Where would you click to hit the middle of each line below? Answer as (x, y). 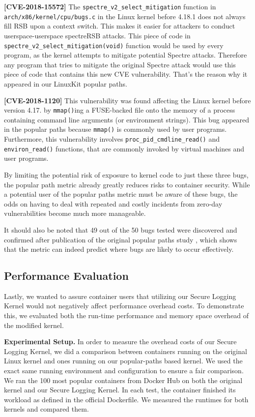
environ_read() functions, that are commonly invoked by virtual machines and (124, 148)
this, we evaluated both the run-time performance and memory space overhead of (127, 315)
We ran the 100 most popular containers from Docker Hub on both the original (123, 380)
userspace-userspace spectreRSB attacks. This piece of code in (97, 35)
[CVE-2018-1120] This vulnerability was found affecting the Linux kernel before (127, 100)
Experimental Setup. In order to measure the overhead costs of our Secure (120, 342)
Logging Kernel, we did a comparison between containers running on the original (126, 351)
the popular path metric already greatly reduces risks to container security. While (127, 184)
